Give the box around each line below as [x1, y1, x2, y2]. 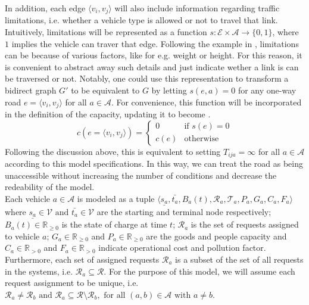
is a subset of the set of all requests [175, 253, 304, 266]
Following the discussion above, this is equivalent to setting [5, 145, 221, 157]
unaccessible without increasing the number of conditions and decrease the [5, 169, 277, 181]
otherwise [184, 135, 219, 144]
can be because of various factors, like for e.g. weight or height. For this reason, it [5, 49, 302, 61]
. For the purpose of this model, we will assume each [104, 264, 295, 277]
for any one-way [238, 84, 296, 97]
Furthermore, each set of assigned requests [5, 253, 160, 266]
